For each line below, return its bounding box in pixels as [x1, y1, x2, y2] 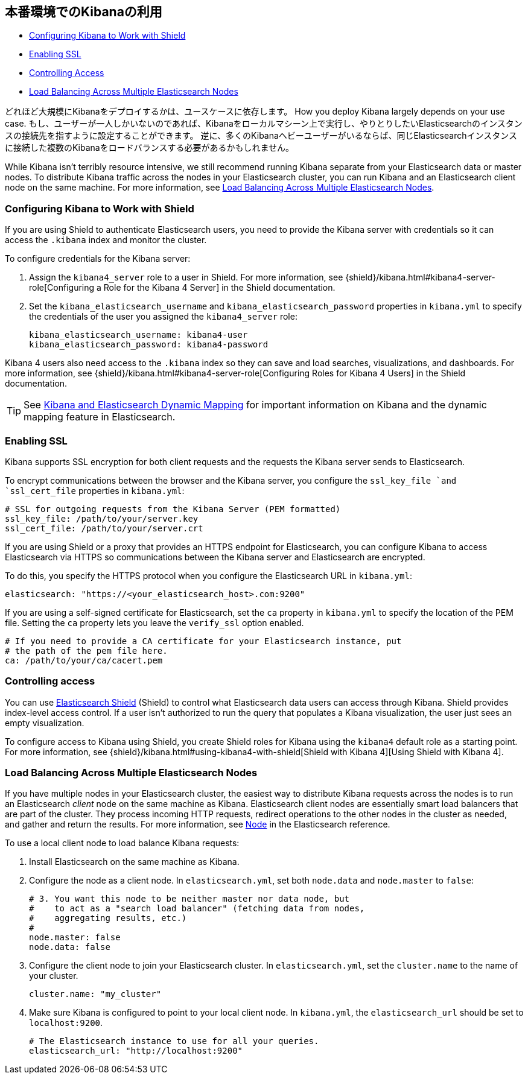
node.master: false [29, 932, 121, 943]
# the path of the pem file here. [5, 645, 168, 656]
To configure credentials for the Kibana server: [5, 253, 191, 264]
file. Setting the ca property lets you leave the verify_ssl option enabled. [5, 617, 304, 628]
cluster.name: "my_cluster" [29, 989, 162, 999]
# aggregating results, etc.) [29, 913, 187, 923]
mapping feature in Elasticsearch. [24, 411, 176, 423]
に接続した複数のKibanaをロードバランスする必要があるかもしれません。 [5, 142, 294, 153]
